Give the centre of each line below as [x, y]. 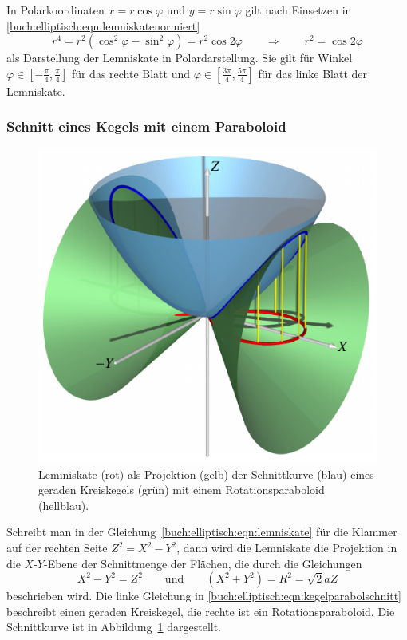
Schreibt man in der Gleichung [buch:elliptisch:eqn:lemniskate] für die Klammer [202, 532]
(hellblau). [64, 505]
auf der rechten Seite [57, 548]
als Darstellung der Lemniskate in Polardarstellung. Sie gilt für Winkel [180, 58]
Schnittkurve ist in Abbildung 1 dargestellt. [114, 627]
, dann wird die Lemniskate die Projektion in [287, 548]
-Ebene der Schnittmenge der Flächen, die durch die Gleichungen [203, 563]
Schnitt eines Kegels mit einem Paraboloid [146, 126]
